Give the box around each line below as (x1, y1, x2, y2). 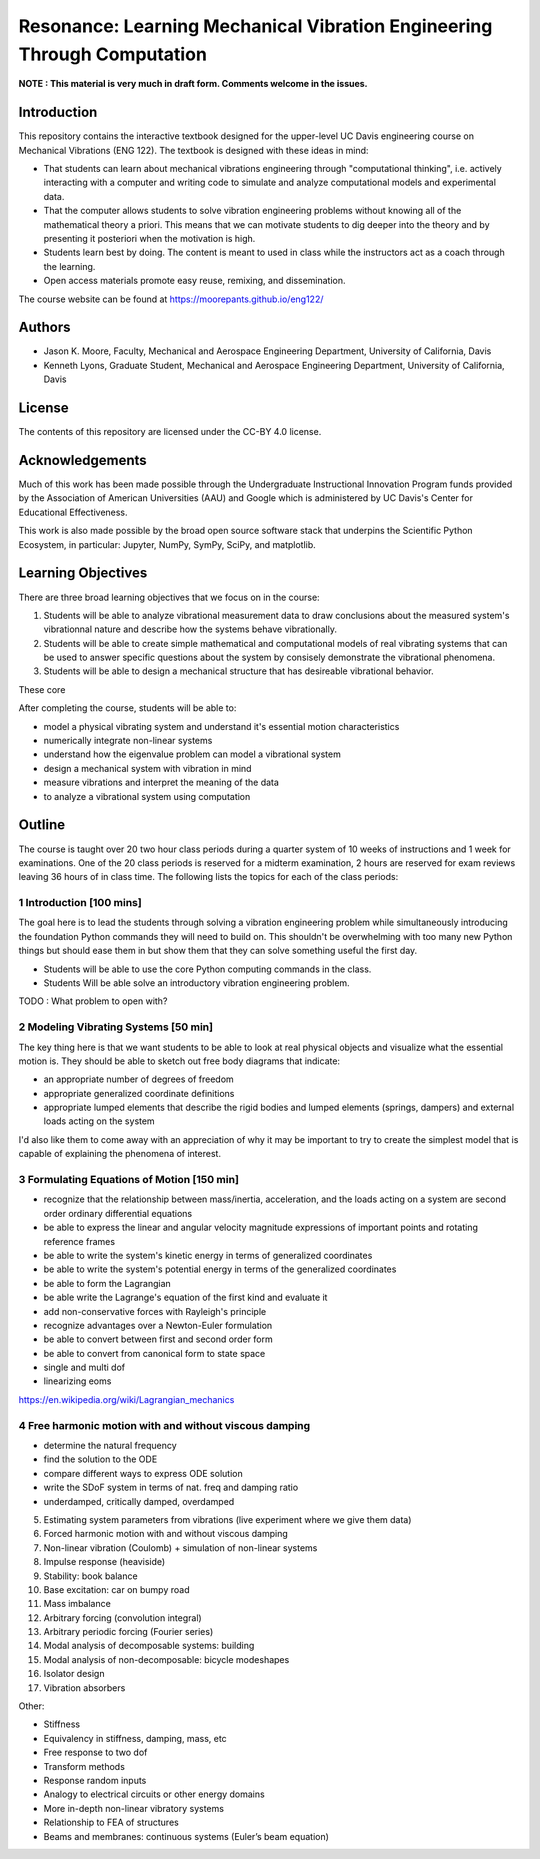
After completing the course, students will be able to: (18, 702, 237, 714)
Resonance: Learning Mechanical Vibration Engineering (18, 15, 493, 37)
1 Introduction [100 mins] (18, 896, 142, 910)
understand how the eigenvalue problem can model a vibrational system (43, 748, 342, 760)
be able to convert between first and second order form (43, 1333, 274, 1345)
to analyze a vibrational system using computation (43, 790, 251, 802)
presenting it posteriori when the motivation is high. (43, 232, 256, 244)
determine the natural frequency (43, 1440, 177, 1451)
